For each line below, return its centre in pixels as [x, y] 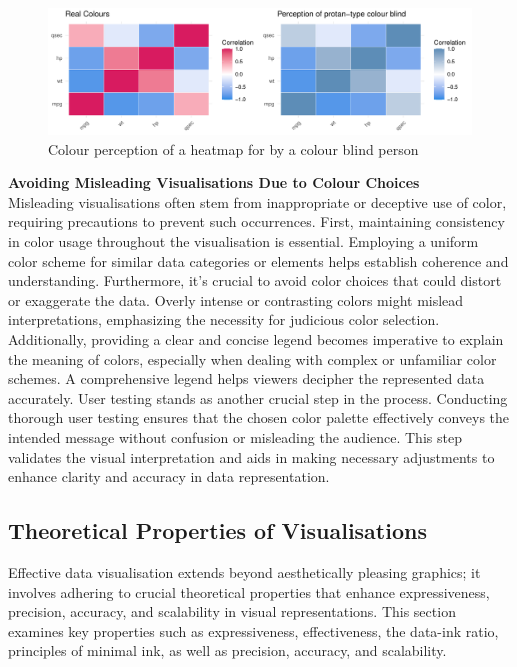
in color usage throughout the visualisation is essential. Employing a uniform [243, 241]
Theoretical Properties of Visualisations [217, 530]
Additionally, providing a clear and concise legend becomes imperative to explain [256, 339]
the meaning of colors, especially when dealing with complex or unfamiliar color [252, 358]
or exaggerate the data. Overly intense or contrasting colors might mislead [236, 299]
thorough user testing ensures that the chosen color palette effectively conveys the [259, 417]
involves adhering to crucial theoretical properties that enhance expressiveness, [249, 591]
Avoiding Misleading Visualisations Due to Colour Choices [214, 182]
